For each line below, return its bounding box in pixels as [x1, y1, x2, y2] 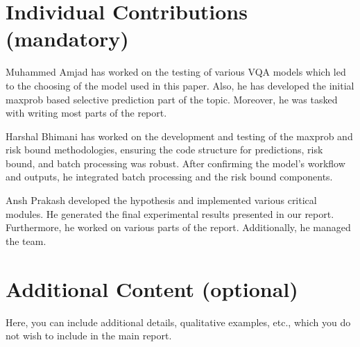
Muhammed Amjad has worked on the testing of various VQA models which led [6, 65, 346, 79]
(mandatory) [6, 24, 129, 53]
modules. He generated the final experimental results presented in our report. [6, 206, 334, 221]
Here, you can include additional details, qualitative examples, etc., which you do [6, 314, 351, 329]
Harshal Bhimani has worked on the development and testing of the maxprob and [6, 128, 353, 143]
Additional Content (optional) [6, 274, 298, 303]
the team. [6, 233, 46, 248]
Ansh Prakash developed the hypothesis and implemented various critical [6, 193, 317, 208]
